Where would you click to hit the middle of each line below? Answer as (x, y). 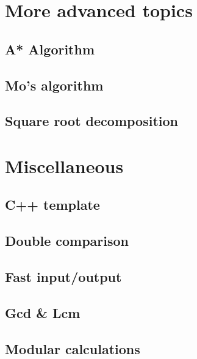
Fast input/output (63, 277)
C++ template (52, 205)
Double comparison (67, 241)
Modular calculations (73, 348)
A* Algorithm (50, 49)
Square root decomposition (91, 121)
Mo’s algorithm (54, 85)
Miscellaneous (64, 165)
